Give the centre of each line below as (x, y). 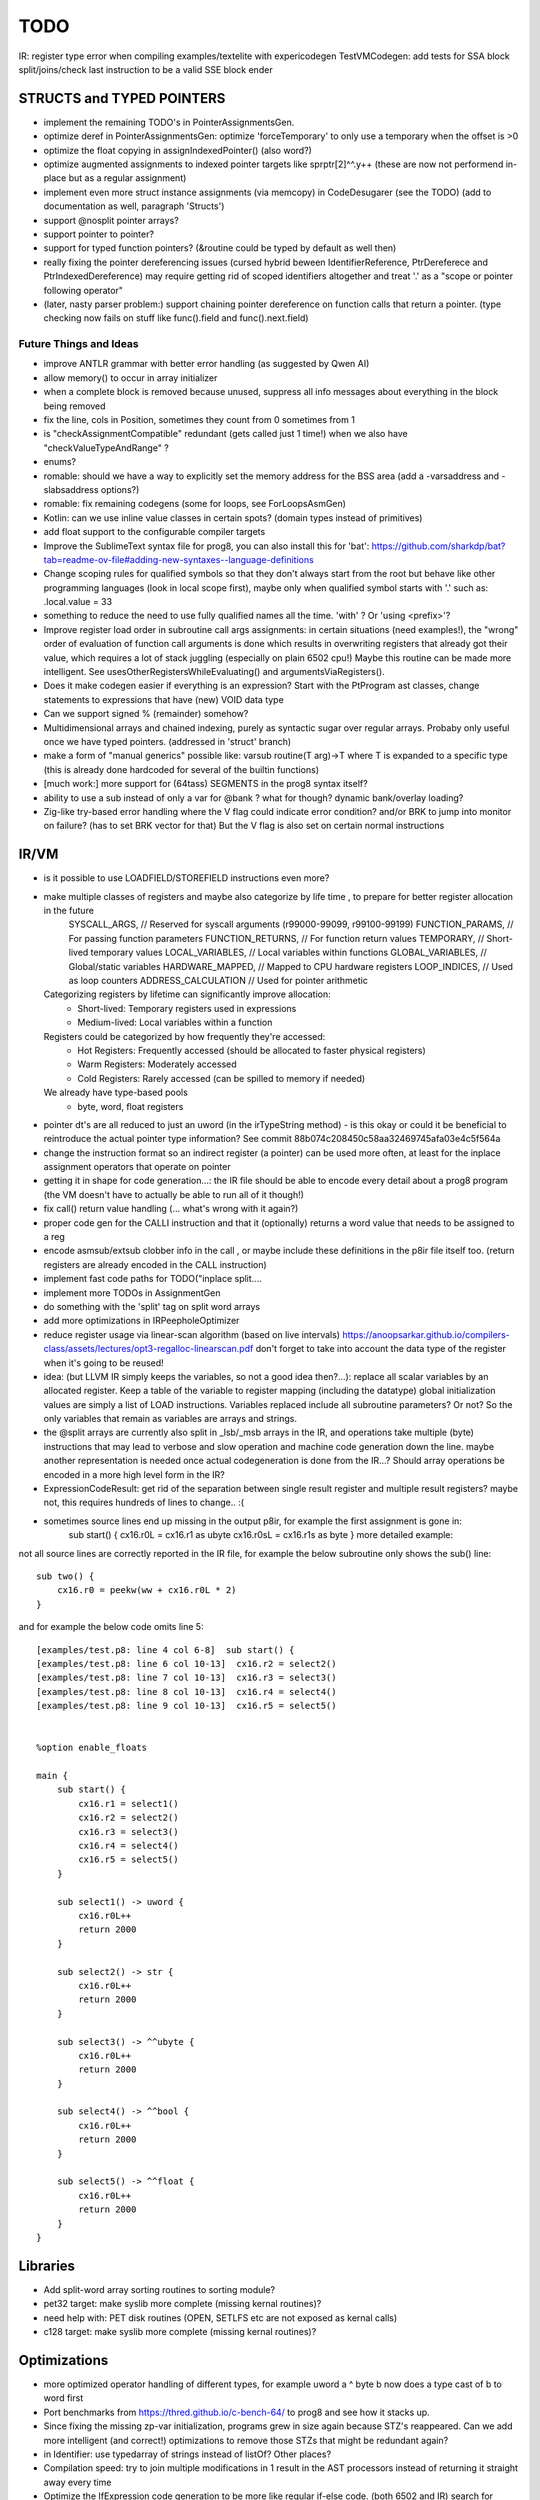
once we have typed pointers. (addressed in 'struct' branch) (167, 741)
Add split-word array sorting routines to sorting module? (159, 2289)
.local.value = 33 (78, 602)
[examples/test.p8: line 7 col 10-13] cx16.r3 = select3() (186, 1678)
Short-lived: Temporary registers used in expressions (187, 1008)
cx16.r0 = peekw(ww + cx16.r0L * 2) (146, 1590)
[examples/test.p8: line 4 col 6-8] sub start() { (165, 1649)
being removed (74, 406)
